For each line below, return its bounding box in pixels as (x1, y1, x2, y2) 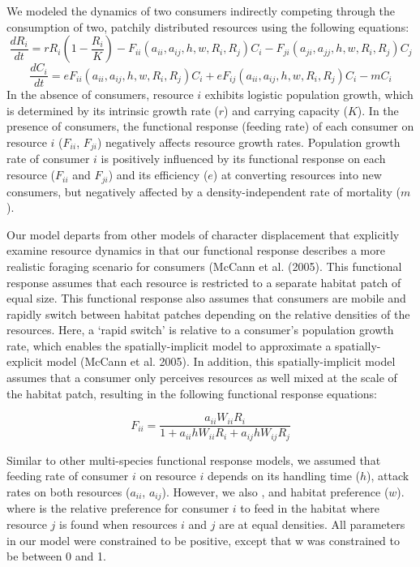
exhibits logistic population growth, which (204, 86, 414, 103)
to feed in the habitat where (240, 500, 379, 517)
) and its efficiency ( (108, 166, 208, 183)
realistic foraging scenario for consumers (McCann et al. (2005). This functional (6, 257, 402, 274)
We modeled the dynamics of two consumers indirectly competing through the (6, 2, 396, 19)
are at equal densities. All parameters (219, 516, 405, 532)
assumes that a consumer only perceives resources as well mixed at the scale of (6, 369, 397, 386)
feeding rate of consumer (6, 467, 129, 484)
